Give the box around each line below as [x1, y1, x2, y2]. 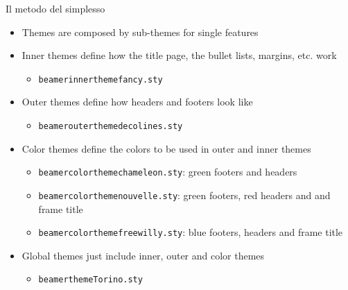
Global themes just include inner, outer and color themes [21, 248, 265, 262]
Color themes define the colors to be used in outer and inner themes [21, 141, 311, 155]
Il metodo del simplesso [6, 1, 105, 15]
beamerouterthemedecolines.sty [38, 121, 183, 132]
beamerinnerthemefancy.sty [38, 74, 163, 85]
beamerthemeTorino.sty [38, 275, 143, 285]
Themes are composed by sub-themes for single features [21, 24, 259, 39]
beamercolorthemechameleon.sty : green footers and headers [38, 164, 297, 179]
